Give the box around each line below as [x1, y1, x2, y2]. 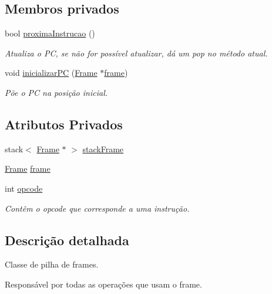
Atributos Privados [5, 115, 123, 133]
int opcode [5, 182, 43, 194]
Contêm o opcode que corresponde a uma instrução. [5, 202, 190, 214]
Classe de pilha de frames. [5, 258, 99, 270]
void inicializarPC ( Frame [5, 66, 98, 79]
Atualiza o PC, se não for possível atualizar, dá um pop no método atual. [5, 46, 268, 59]
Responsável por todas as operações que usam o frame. [5, 278, 202, 290]
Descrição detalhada [5, 230, 129, 249]
